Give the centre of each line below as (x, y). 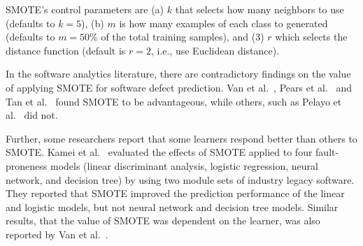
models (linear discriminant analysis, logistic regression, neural (184, 165)
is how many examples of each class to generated (223, 23)
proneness (27, 165)
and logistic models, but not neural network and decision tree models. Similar (172, 207)
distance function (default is (66, 50)
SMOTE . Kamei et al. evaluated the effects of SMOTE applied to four (159, 152)
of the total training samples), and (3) (183, 37)
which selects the (311, 37)
